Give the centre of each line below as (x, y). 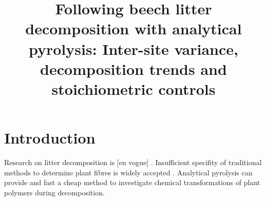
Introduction (50, 138)
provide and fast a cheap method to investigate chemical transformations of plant (132, 182)
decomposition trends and (134, 68)
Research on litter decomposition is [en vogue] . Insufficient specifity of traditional (133, 162)
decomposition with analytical (134, 28)
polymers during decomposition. (54, 192)
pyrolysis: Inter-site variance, (134, 48)
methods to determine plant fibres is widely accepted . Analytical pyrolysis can (128, 172)
